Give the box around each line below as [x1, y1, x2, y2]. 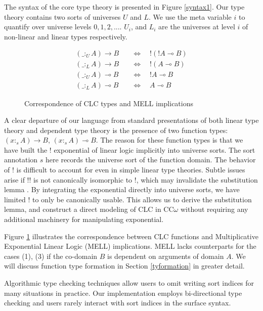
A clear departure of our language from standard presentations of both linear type [4, 115, 259, 125]
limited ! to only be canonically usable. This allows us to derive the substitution [4, 194, 252, 204]
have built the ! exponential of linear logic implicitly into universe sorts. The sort [4, 144, 255, 155]
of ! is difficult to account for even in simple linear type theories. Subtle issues [4, 164, 245, 175]
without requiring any [180, 204, 248, 214]
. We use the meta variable [149, 11, 232, 22]
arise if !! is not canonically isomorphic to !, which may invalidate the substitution [4, 174, 258, 185]
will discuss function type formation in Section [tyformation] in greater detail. [4, 260, 245, 271]
